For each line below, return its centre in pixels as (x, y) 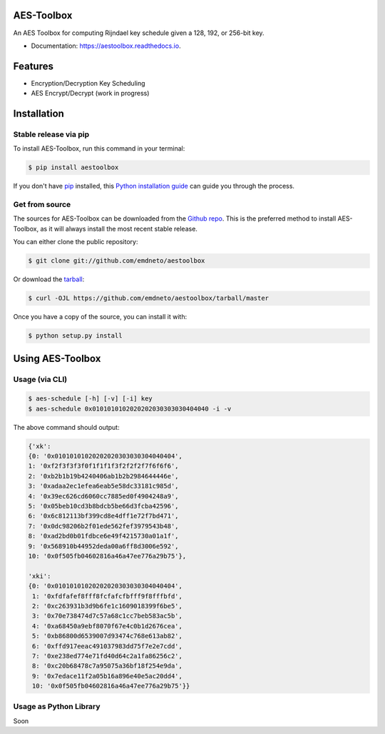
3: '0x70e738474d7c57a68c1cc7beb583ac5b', (108, 616)
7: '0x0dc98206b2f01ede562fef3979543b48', (103, 526)
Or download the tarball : (49, 279)
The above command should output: (67, 427)
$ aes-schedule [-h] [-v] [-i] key (90, 399)
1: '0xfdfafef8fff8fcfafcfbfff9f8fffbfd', (108, 596)
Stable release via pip (51, 134)
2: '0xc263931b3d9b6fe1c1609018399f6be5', (108, 606)
